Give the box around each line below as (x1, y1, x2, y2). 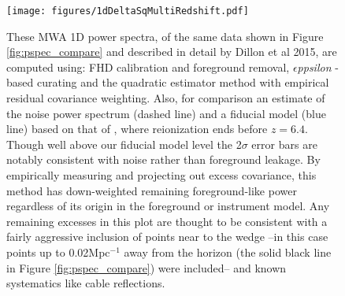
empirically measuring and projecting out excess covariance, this (6, 167, 317, 183)
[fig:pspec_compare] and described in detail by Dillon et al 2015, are (6, 43, 337, 60)
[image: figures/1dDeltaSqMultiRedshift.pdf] (6, 6, 249, 17)
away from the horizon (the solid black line (124, 243, 332, 260)
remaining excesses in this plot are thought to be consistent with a (6, 213, 328, 229)
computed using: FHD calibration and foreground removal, (6, 58, 290, 75)
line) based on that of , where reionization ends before (6, 120, 268, 137)
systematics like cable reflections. (6, 275, 165, 291)
